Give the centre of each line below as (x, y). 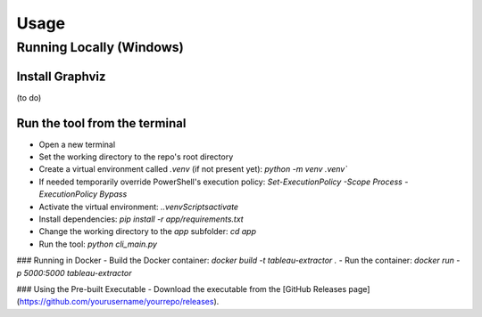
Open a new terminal (77, 144)
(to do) (29, 97)
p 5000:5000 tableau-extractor (74, 272)
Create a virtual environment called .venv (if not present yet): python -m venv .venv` (193, 169)
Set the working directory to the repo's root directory (136, 157)
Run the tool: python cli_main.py (98, 244)
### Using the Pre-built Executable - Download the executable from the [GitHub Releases (182, 289)
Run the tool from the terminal (101, 123)
